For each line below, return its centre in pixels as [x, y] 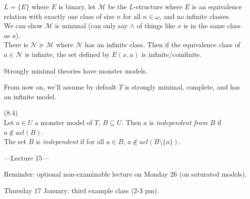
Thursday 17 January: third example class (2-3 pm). [82, 190]
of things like [156, 26]
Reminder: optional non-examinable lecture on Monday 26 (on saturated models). [125, 174]
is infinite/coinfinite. [172, 54]
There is [16, 45]
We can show [23, 26]
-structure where [158, 6]
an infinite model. [30, 96]
